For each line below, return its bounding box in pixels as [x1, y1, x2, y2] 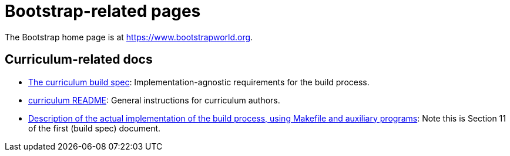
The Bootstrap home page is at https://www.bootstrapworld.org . [5, 32, 253, 42]
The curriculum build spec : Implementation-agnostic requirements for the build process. [28, 77, 370, 87]
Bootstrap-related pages [5, 1, 201, 21]
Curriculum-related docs [5, 52, 153, 67]
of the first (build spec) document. [28, 123, 161, 133]
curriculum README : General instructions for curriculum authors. [28, 95, 280, 105]
